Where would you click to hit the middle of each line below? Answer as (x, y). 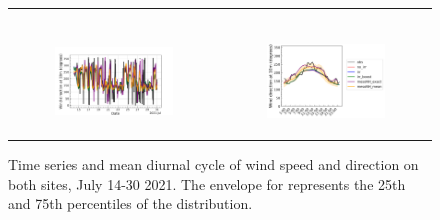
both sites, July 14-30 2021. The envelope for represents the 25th (207, 183)
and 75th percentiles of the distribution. (130, 203)
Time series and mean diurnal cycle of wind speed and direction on (213, 164)
